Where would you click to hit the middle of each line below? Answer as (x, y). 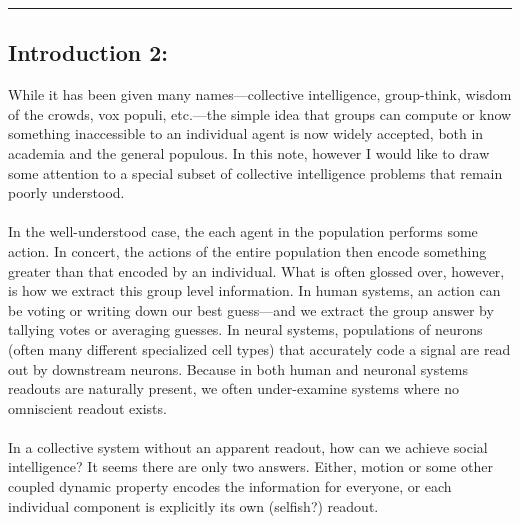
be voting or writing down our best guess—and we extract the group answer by (251, 309)
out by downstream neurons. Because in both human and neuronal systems (238, 368)
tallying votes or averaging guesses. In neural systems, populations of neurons (245, 329)
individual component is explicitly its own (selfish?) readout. (193, 505)
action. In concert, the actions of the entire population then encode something (247, 250)
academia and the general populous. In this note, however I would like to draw (249, 152)
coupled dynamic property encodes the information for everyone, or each (230, 486)
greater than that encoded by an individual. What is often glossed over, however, (256, 270)
